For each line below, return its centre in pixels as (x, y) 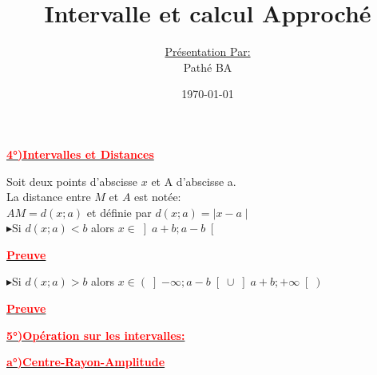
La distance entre (49, 197)
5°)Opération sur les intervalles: (96, 335)
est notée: (158, 197)
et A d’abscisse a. (194, 181)
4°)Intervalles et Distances (80, 154)
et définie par (119, 212)
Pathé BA (208, 67)
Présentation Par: (208, 51)
